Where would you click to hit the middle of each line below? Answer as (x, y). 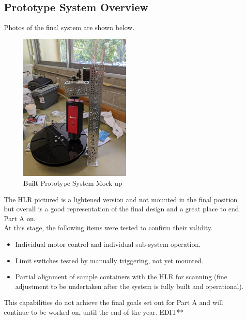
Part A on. (20, 218)
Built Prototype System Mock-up (73, 183)
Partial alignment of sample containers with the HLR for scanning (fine (121, 277)
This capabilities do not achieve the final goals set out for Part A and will (114, 302)
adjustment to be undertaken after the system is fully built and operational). (129, 286)
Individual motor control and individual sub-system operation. (108, 244)
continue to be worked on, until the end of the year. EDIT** (94, 312)
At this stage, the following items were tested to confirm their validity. (108, 228)
